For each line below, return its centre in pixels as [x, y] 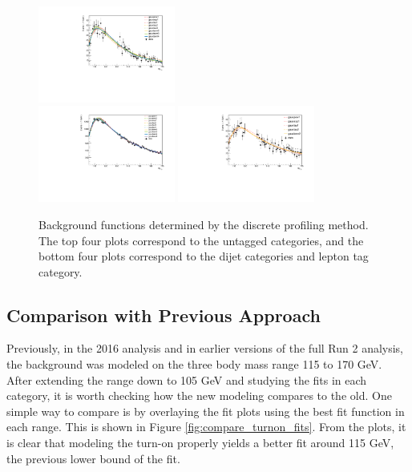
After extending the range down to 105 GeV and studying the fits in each [187, 379]
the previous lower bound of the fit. [93, 458]
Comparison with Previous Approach [164, 315]
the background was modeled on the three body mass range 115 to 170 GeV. [194, 364]
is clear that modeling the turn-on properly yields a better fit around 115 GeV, [200, 443]
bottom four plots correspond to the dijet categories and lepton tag [204, 256]
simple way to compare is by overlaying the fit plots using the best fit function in [206, 411]
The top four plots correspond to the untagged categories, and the [201, 240]
